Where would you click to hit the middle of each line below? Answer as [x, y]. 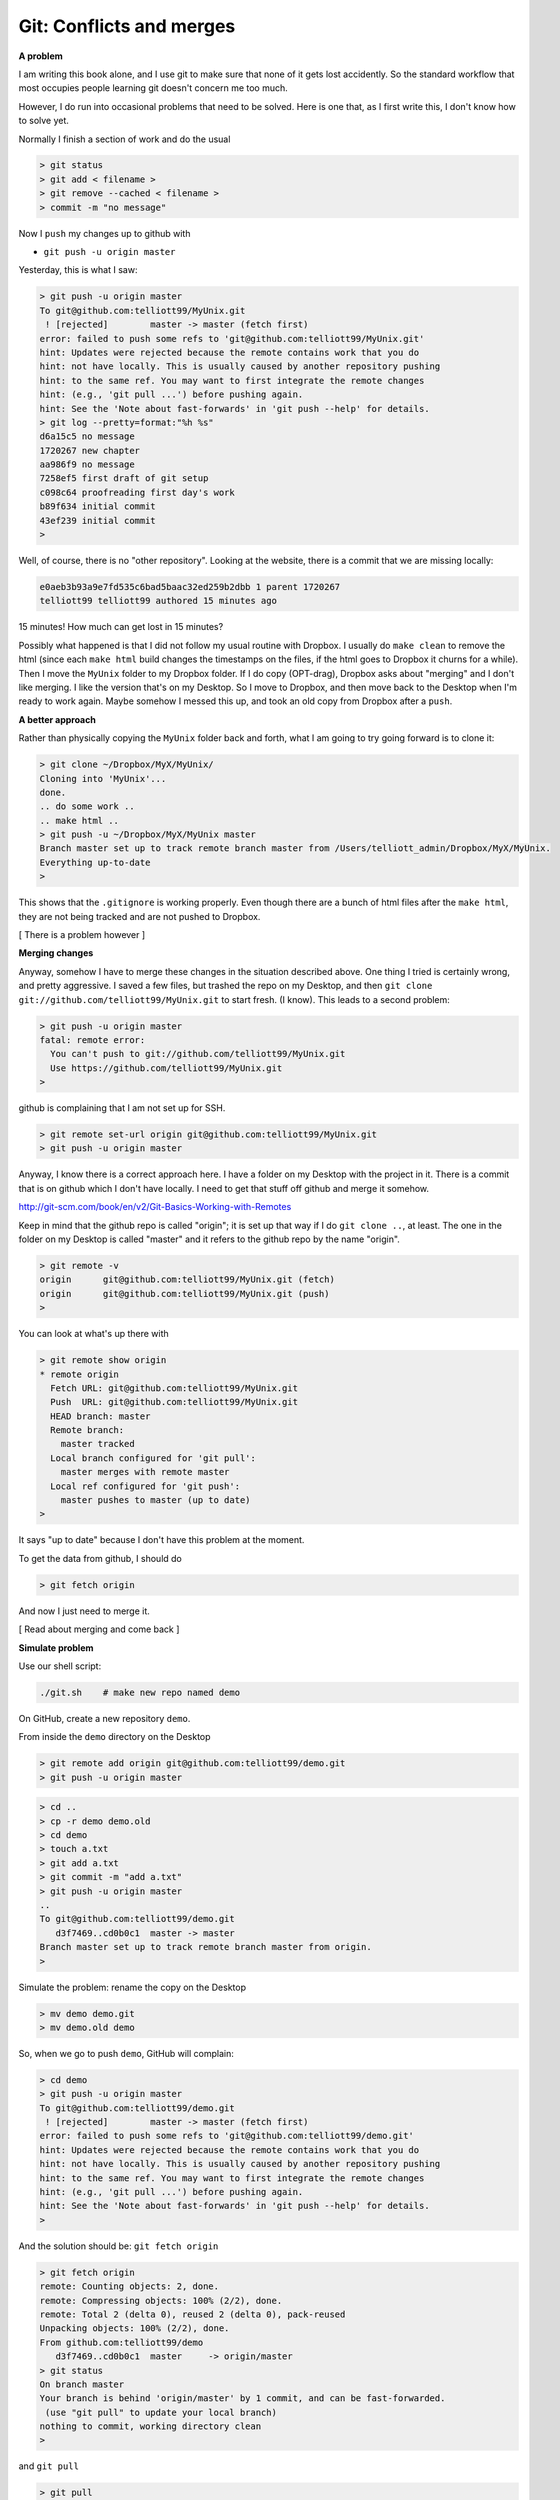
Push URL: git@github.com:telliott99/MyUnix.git [174, 1402]
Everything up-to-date [95, 862]
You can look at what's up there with [93, 1334]
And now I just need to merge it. [84, 1611]
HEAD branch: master [100, 1416]
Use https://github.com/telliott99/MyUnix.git [166, 1068]
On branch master [82, 2384]
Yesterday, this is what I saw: [78, 270]
